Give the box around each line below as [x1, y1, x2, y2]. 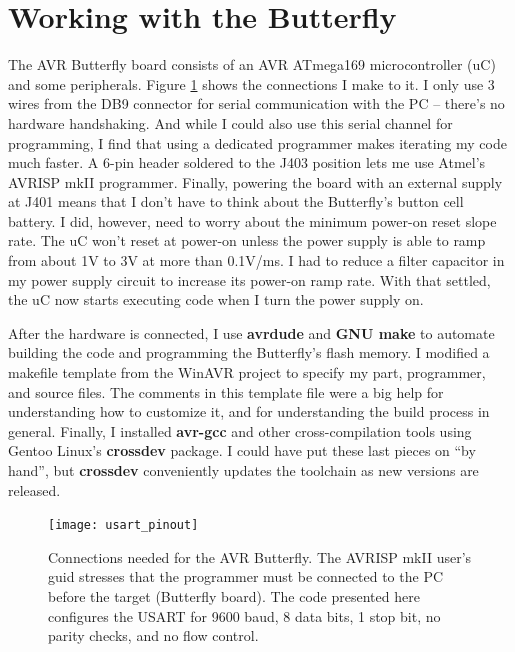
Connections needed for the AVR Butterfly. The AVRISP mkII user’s [48, 546, 472, 567]
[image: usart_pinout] [48, 518, 199, 533]
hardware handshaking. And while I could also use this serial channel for [8, 112, 453, 133]
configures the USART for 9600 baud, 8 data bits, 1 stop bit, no [48, 605, 441, 626]
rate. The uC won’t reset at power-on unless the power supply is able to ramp [8, 230, 486, 251]
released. [8, 479, 61, 500]
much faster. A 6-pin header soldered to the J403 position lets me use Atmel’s [8, 152, 486, 173]
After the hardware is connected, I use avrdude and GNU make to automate [8, 322, 495, 343]
